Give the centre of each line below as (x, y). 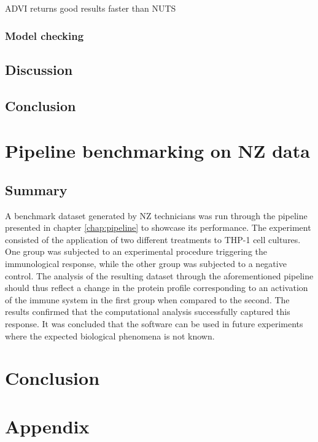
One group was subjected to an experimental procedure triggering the (136, 251)
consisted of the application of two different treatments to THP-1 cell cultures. (153, 239)
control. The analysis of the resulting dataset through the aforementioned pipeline (159, 275)
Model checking (45, 35)
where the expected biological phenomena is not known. (110, 335)
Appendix (47, 426)
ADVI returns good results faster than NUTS (91, 8)
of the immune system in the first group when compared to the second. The (147, 299)
